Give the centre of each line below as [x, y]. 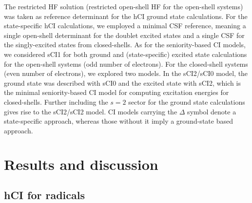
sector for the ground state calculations [187, 101]
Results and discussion [81, 164]
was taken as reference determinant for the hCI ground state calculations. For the [126, 16]
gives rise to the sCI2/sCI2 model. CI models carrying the [91, 111]
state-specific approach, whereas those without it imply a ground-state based [118, 121]
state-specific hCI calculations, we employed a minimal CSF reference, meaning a [125, 26]
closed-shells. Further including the [56, 101]
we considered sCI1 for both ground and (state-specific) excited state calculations [126, 54]
